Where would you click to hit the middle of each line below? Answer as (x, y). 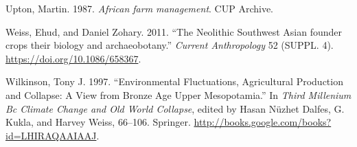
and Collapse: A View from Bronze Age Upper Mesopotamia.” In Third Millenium (178, 94)
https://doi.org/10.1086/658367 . (73, 58)
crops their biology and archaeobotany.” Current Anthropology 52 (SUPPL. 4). (170, 45)
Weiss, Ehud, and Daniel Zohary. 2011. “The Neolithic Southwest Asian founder (174, 31)
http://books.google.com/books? (263, 122)
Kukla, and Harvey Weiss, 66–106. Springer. (98, 122)
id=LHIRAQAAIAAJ (51, 135)
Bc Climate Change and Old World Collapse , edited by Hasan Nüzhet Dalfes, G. (175, 108)
